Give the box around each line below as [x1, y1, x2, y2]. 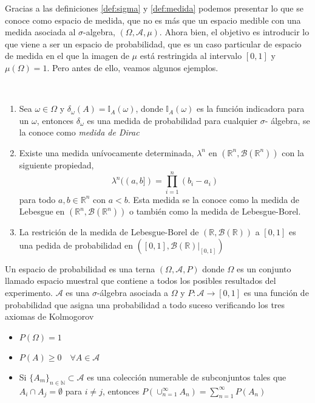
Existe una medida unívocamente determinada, [19, 146, 194, 159]
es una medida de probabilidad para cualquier [87, 114, 258, 126]
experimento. [5, 286, 53, 299]
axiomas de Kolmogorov [5, 310, 94, 323]
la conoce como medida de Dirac [19, 126, 140, 139]
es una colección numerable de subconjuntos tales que [87, 370, 286, 383]
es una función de [243, 286, 309, 299]
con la [282, 146, 304, 159]
